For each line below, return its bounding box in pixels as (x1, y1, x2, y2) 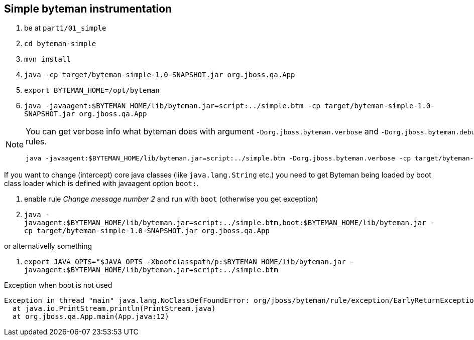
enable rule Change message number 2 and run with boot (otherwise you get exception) (24, 195, 318, 204)
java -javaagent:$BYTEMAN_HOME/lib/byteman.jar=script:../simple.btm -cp (24, 102, 321, 110)
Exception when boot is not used (4, 281, 112, 290)
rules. (26, 136, 47, 147)
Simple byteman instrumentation (4, 3, 172, 15)
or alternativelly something (4, 242, 92, 251)
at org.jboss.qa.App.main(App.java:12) (12, 312, 169, 321)
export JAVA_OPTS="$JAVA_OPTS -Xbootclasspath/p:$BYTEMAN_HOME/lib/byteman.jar (24, 258, 346, 266)
